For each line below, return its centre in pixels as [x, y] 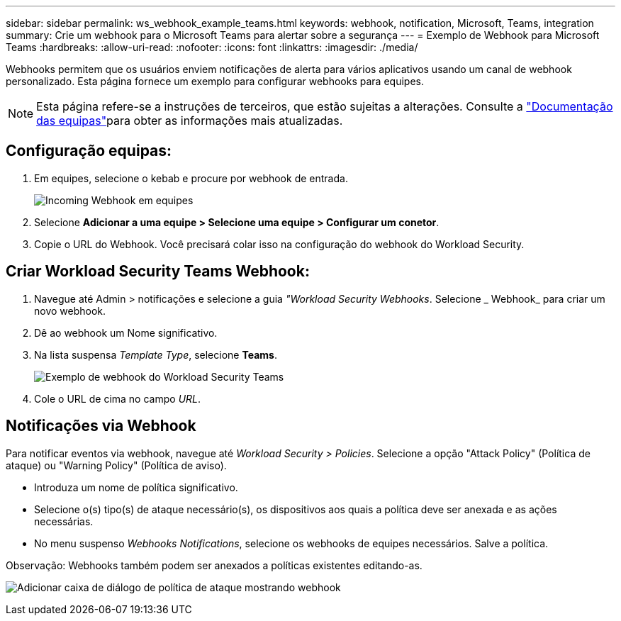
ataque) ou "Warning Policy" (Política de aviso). [116, 465]
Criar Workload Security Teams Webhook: [158, 272]
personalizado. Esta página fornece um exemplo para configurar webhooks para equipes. [215, 81]
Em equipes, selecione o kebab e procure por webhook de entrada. [191, 178]
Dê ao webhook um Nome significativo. [126, 332]
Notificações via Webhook [101, 426]
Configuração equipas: [89, 151]
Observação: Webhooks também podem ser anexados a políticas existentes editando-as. [214, 565]
